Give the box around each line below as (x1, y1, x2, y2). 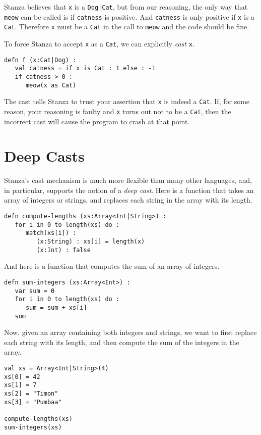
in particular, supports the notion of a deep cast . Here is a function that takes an (4, 184, 254, 195)
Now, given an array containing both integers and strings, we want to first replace (4, 327, 257, 337)
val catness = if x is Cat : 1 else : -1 (15, 65, 156, 72)
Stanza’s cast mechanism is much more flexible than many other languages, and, (4, 175, 252, 185)
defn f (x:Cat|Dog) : (4, 56, 77, 64)
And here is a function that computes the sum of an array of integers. (4, 261, 220, 271)
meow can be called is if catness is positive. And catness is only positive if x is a (4, 11, 255, 22)
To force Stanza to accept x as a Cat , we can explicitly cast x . (4, 38, 194, 49)
